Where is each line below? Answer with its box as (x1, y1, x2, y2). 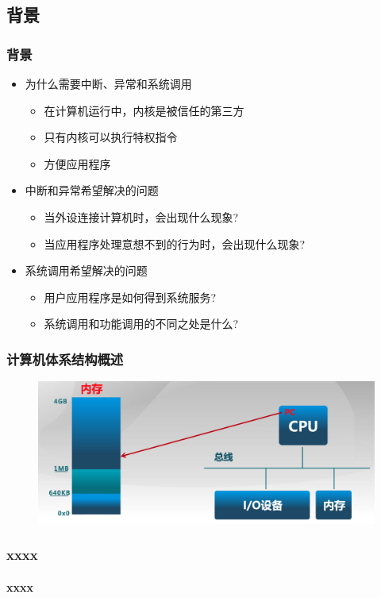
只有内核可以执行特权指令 (44, 129, 178, 145)
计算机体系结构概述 (6, 349, 124, 368)
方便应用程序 (44, 155, 111, 172)
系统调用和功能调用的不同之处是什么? (44, 315, 239, 332)
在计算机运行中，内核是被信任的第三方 (44, 102, 244, 118)
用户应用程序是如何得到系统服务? (44, 288, 217, 305)
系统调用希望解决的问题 (25, 262, 148, 279)
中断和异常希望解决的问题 (25, 182, 159, 199)
